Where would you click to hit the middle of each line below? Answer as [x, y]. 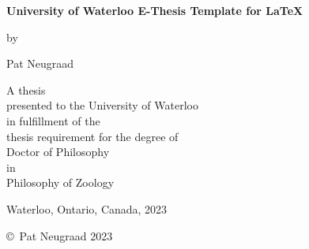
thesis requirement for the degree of [92, 136]
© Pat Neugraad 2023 [60, 235]
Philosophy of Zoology [60, 182]
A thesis [26, 89]
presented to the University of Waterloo [102, 105]
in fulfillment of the [53, 120]
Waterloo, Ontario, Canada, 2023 [87, 208]
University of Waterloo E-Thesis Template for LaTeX [155, 10]
